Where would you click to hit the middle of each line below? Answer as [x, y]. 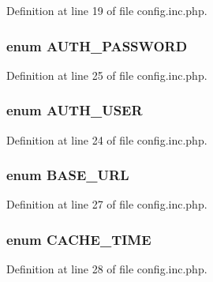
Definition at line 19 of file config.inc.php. [107, 10]
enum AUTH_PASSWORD [97, 45]
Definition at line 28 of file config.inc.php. [107, 269]
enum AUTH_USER [75, 110]
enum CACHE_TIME [79, 239]
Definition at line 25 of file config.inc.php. [107, 75]
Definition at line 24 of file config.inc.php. [107, 139]
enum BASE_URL [68, 175]
